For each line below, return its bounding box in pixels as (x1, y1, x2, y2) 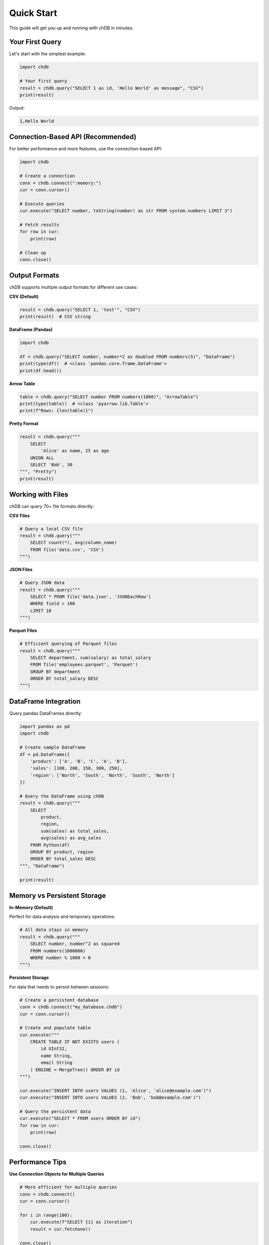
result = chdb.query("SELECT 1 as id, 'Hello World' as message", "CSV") (19, 85, 204, 91)
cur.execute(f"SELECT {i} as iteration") (30, 1219, 133, 1225)
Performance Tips (9, 1158, 67, 1166)
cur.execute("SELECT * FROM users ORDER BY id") (19, 1116, 141, 1121)
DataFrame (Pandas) (9, 327, 53, 333)
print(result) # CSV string (19, 314, 91, 320)
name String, (40, 1053, 73, 1058)
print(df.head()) (19, 368, 62, 373)
